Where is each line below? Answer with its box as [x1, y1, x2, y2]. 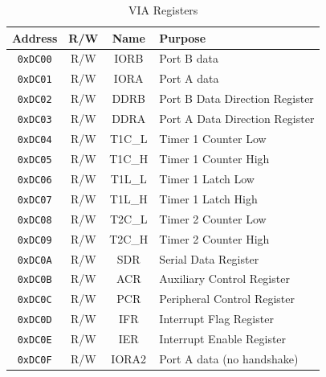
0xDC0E [17, 334, 52, 346]
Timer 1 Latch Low [159, 170, 255, 186]
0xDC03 [17, 114, 52, 126]
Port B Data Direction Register [159, 90, 314, 107]
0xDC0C [17, 294, 52, 306]
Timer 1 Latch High [159, 190, 258, 207]
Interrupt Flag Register [159, 310, 274, 327]
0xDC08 [17, 214, 52, 226]
